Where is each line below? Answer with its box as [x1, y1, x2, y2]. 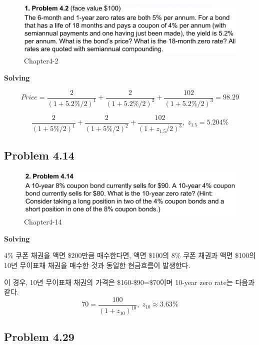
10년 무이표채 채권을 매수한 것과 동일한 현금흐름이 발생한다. [4, 259, 190, 270]
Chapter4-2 [24, 55, 58, 66]
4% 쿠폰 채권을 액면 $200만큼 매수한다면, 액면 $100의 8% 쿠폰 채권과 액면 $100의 [4, 250, 256, 260]
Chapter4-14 [24, 216, 62, 227]
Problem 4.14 [4, 147, 74, 162]
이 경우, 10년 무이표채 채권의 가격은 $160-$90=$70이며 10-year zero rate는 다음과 [4, 276, 255, 287]
